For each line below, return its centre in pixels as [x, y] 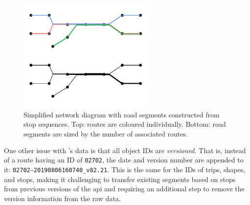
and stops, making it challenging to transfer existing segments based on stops [120, 179]
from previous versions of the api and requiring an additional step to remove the [124, 189]
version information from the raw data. [62, 198]
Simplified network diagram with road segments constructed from [122, 114]
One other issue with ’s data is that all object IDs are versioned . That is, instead [125, 150]
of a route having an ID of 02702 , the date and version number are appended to [124, 160]
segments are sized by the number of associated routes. [106, 134]
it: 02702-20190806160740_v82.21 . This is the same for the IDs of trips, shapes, [125, 169]
